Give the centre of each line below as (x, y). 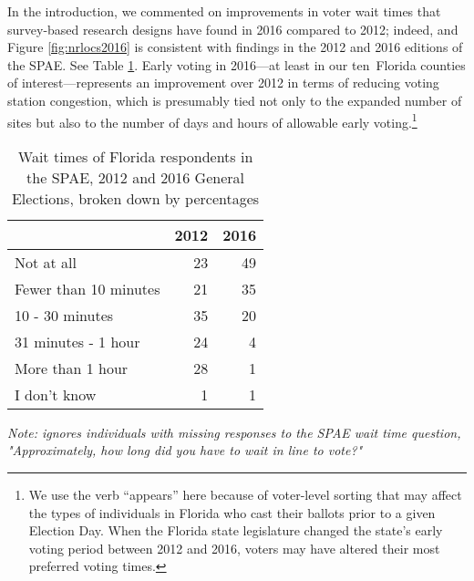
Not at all (46, 262)
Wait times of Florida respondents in (135, 156)
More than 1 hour (72, 368)
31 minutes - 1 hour (77, 341)
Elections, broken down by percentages (135, 198)
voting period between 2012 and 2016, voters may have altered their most (234, 548)
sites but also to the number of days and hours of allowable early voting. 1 (212, 120)
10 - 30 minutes (64, 315)
